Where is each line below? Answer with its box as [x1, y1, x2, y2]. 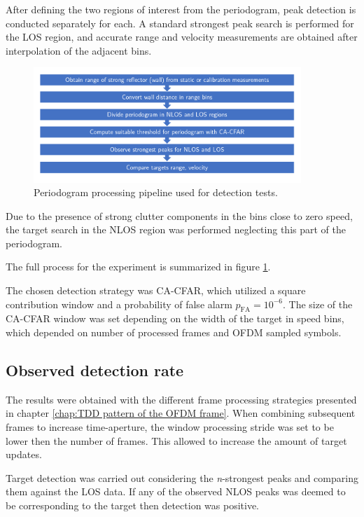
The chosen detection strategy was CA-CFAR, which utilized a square [6, 283, 306, 298]
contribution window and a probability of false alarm [6, 296, 232, 311]
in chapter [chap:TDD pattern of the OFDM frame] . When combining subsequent [6, 406, 356, 420]
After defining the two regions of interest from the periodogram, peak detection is [6, 2, 356, 16]
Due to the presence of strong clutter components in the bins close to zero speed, [6, 208, 353, 223]
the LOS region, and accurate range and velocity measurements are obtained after [6, 29, 358, 44]
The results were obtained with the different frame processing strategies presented [6, 392, 357, 406]
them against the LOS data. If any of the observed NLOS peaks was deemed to [6, 484, 346, 499]
